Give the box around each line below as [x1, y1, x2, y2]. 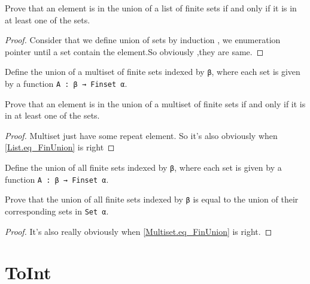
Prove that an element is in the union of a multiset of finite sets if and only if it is [5, 97, 306, 110]
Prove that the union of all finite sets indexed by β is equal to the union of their [5, 193, 299, 206]
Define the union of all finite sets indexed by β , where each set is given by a [5, 161, 282, 174]
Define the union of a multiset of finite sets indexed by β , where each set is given [5, 65, 300, 78]
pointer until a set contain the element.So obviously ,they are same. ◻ [5, 45, 264, 58]
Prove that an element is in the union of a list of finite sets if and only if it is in [5, 2, 297, 14]
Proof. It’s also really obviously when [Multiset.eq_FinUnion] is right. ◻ [5, 225, 272, 237]
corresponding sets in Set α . [5, 205, 109, 217]
